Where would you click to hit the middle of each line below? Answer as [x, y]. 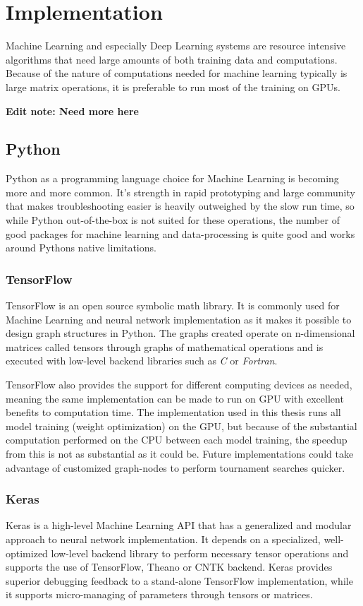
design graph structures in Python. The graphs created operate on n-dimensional [180, 333]
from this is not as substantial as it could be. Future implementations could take [180, 454]
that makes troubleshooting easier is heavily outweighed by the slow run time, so [180, 206]
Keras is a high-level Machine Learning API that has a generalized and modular [179, 525]
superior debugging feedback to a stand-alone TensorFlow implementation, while [179, 580]
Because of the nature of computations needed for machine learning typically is [177, 73]
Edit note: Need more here [72, 111]
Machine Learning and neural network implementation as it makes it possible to [179, 319]
